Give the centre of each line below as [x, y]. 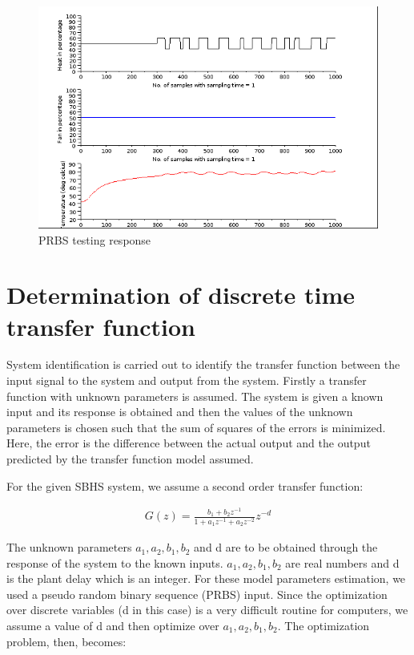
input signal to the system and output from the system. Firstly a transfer [187, 380]
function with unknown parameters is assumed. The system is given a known [195, 396]
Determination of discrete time [181, 295]
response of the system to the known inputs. [115, 562]
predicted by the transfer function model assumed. [130, 459]
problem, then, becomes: [66, 641]
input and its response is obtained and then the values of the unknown [180, 412]
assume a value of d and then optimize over [113, 626]
